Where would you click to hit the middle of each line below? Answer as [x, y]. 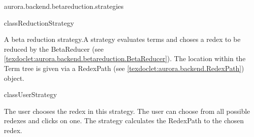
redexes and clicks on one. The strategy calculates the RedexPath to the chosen [124, 120]
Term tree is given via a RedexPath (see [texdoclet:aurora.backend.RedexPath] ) [124, 68]
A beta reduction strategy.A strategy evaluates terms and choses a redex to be [122, 39]
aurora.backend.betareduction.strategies [64, 6]
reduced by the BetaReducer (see [54, 49]
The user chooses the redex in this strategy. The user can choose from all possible [127, 111]
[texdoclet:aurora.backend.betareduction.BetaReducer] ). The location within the [125, 58]
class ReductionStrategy [39, 22]
